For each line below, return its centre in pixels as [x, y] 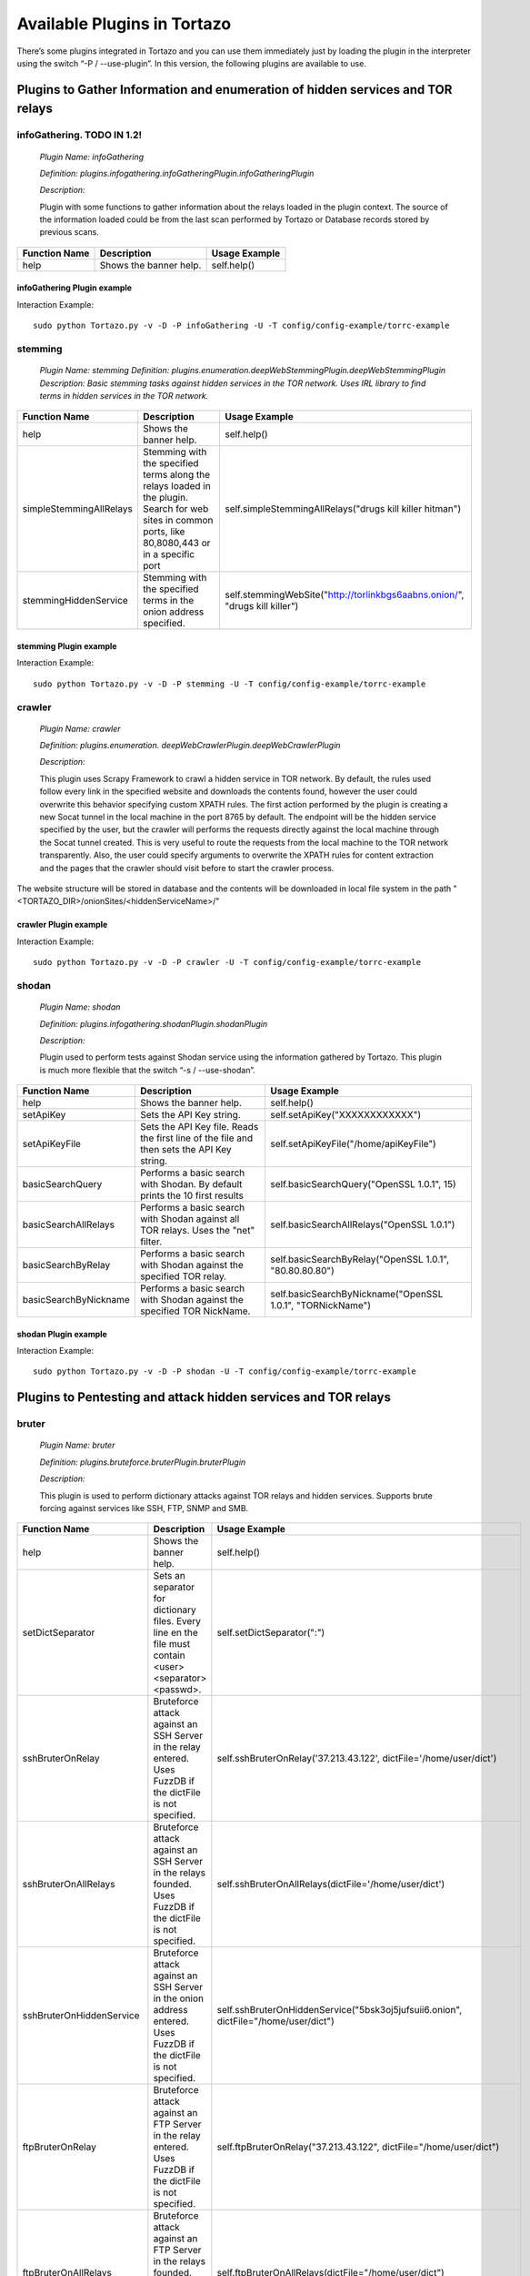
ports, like [164, 532]
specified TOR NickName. [195, 1311]
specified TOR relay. [183, 1276]
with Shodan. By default [191, 1184]
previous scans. [69, 232]
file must [172, 1644]
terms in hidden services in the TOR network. [124, 395]
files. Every [177, 1621]
